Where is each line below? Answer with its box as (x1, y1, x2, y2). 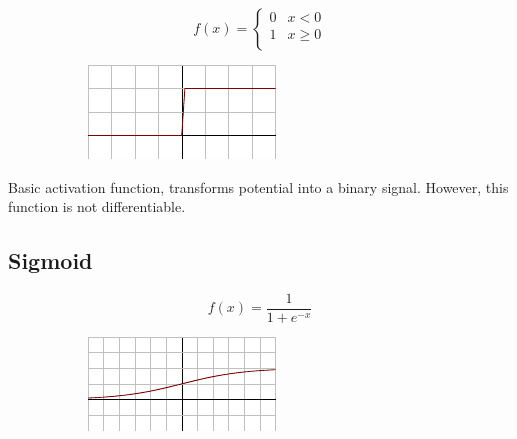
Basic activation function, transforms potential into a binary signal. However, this (8, 176, 509, 197)
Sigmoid (8, 245, 93, 276)
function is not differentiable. (8, 196, 186, 217)
